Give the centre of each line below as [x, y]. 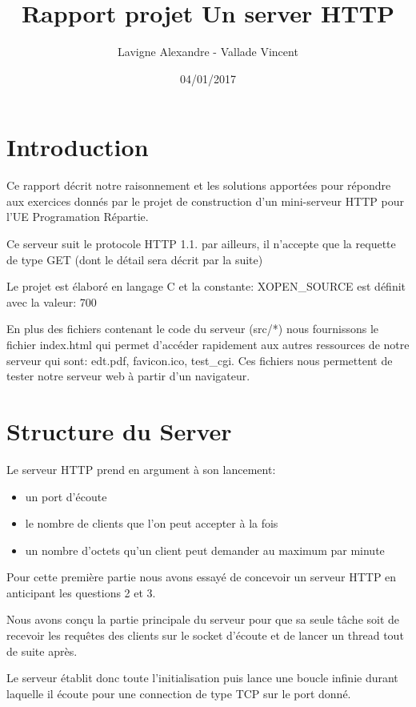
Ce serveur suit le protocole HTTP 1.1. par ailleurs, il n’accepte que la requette [201, 244]
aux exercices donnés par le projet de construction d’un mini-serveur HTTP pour [206, 201]
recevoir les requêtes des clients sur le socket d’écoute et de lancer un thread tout [205, 635]
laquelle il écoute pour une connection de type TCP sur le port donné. [179, 693]
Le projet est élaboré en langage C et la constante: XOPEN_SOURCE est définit [206, 286]
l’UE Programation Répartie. [78, 217]
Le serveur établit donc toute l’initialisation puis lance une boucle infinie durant [202, 678]
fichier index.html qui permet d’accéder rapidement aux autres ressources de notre [208, 344]
